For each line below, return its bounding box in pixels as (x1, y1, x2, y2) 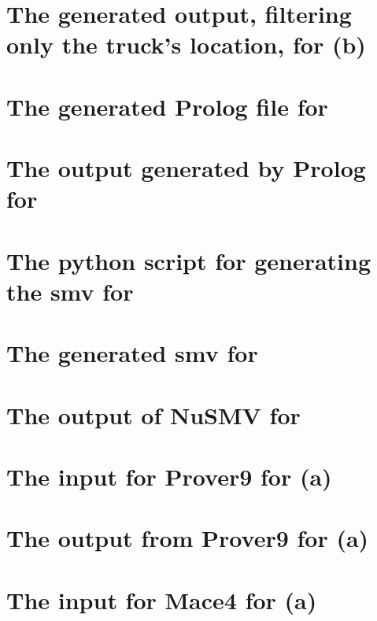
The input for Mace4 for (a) (6, 583, 317, 615)
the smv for (6, 275, 134, 307)
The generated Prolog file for (6, 90, 328, 122)
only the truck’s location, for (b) (6, 28, 366, 61)
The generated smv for (6, 337, 258, 369)
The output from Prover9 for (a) (6, 522, 369, 554)
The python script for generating (6, 244, 371, 276)
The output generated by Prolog (6, 152, 366, 184)
